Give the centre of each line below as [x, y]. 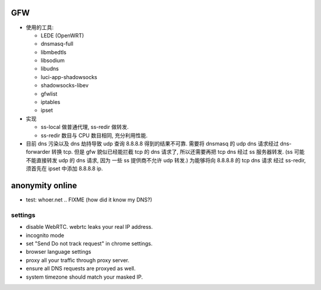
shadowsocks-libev [65, 86]
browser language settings [59, 252]
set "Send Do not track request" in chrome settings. [89, 243]
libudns [50, 69]
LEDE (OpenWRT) [62, 35]
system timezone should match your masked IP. [84, 277]
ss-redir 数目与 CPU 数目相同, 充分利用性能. [94, 135]
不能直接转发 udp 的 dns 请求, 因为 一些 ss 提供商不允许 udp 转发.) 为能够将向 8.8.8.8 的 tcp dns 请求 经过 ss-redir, [166, 160]
